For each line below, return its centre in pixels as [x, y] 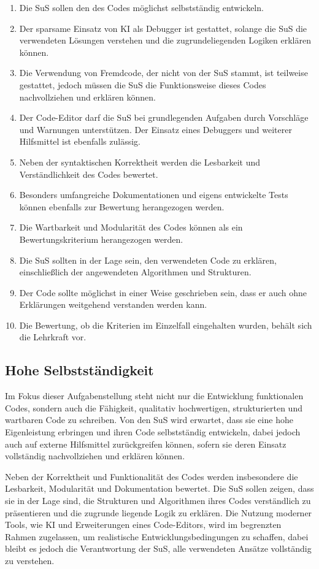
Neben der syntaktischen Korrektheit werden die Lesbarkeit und [140, 162]
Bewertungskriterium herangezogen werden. [101, 239]
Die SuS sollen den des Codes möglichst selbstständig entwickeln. [141, 7]
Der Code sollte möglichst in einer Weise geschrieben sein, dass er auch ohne [163, 292]
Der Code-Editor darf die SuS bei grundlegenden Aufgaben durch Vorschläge [164, 117]
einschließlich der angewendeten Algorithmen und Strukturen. [135, 272]
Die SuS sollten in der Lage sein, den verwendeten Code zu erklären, [148, 260]
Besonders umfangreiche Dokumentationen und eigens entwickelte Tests [154, 195]
